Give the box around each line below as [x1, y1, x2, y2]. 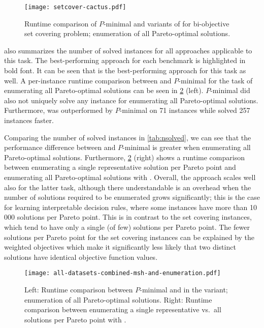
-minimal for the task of [178, 75, 253, 85]
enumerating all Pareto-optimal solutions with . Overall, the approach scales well [4, 171, 256, 182]
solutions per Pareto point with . [24, 314, 126, 324]
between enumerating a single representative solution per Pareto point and [4, 162, 236, 172]
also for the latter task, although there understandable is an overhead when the [4, 182, 251, 192]
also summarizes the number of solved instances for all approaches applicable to [4, 45, 252, 55]
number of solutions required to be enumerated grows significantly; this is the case [4, 192, 260, 202]
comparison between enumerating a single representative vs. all [24, 304, 221, 315]
